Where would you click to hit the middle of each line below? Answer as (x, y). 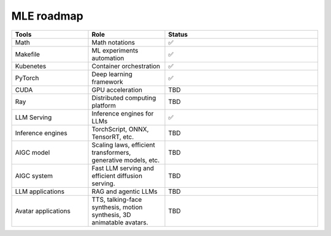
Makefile (27, 54)
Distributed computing (124, 98)
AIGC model (32, 152)
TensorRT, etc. (113, 136)
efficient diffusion (117, 175)
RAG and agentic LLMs (124, 191)
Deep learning (112, 74)
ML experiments (115, 50)
